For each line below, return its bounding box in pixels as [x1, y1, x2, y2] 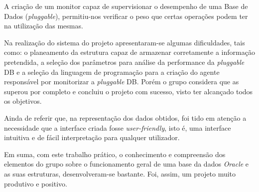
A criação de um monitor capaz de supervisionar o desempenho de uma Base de [4, 1, 248, 11]
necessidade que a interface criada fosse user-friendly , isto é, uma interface [4, 122, 231, 133]
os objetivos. [4, 96, 42, 106]
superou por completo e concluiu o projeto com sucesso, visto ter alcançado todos [4, 86, 253, 96]
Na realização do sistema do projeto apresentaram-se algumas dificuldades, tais [4, 37, 245, 47]
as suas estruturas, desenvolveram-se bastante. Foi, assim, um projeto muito [4, 168, 236, 179]
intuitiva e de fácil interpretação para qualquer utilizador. [4, 132, 180, 143]
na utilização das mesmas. [4, 20, 83, 31]
